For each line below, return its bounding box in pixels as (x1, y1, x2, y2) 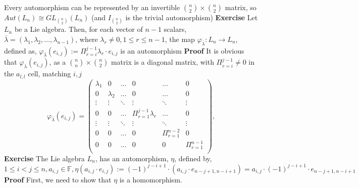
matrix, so (225, 2, 257, 12)
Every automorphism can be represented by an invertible (4, 2, 180, 12)
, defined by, (174, 153, 212, 163)
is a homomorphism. (119, 174, 182, 184)
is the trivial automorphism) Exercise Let (125, 12, 258, 22)
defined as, (4, 45, 37, 56)
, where (75, 33, 98, 44)
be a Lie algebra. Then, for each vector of (14, 24, 143, 34)
